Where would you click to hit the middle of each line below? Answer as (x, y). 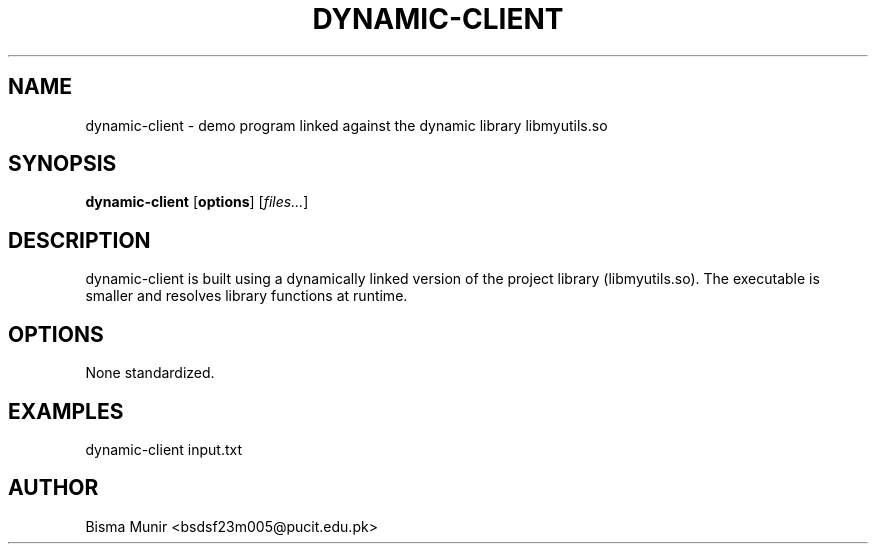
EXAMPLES (66, 411)
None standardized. (150, 373)
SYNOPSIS (62, 164)
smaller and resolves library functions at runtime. (246, 296)
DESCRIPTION (79, 240)
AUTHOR (53, 488)
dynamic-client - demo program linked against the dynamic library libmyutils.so (346, 125)
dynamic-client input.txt (164, 449)
